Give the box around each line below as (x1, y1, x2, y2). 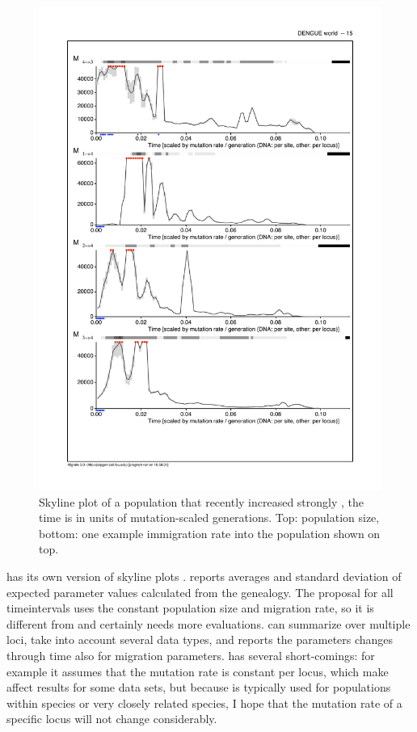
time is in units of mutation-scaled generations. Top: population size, (39, 509, 380, 526)
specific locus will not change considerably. (6, 710, 217, 727)
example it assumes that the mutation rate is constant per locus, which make (6, 663, 389, 679)
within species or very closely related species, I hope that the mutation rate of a (6, 694, 402, 711)
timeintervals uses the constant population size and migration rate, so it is (6, 599, 374, 616)
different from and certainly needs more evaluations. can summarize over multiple (6, 615, 411, 632)
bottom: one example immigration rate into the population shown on (39, 524, 381, 541)
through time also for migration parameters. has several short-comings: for (6, 647, 375, 664)
